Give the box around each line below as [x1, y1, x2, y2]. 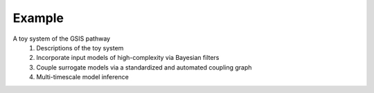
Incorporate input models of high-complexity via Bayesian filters [36, 54, 220, 62]
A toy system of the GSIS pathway [12, 34, 111, 43]
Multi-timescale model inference [36, 73, 130, 81]
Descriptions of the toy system [36, 43, 124, 52]
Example [12, 10, 64, 25]
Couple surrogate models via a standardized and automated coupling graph [36, 63, 252, 72]
